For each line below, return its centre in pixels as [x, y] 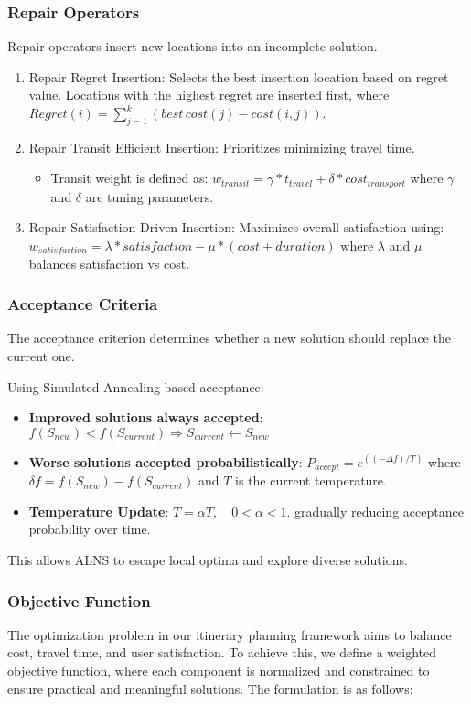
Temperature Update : [99, 511]
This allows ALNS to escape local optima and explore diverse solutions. [208, 560]
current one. [41, 356]
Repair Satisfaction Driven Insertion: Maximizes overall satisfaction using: [236, 227]
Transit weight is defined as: [129, 178]
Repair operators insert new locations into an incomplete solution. [193, 46]
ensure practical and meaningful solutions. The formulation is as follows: [210, 688]
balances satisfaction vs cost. [109, 263]
